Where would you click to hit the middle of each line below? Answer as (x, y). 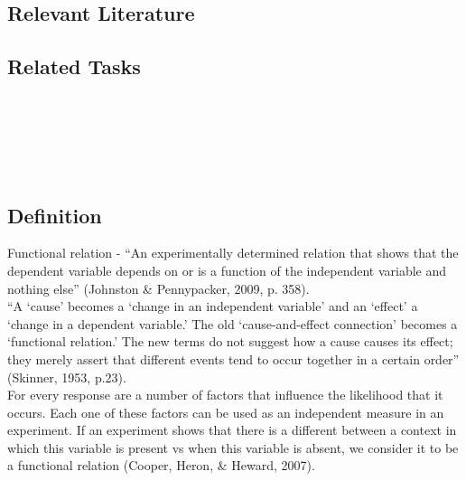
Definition (55, 215)
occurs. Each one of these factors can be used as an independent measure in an (226, 412)
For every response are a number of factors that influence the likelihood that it (225, 395)
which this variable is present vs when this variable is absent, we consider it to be (233, 447)
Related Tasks (74, 66)
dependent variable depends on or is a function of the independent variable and (227, 270)
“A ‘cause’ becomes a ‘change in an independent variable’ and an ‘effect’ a (213, 306)
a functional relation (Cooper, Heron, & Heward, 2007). (161, 465)
